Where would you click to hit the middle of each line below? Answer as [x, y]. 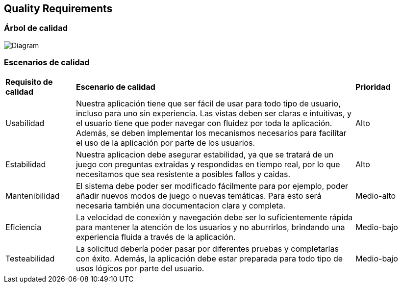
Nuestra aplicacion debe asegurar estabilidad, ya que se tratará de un [205, 154]
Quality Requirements [58, 9]
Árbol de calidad [36, 28]
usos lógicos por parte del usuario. [140, 268]
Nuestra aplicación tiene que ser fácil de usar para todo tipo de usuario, [208, 103]
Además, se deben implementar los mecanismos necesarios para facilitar [211, 133]
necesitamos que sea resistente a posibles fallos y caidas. [183, 174]
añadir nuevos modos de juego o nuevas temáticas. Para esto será [199, 196]
